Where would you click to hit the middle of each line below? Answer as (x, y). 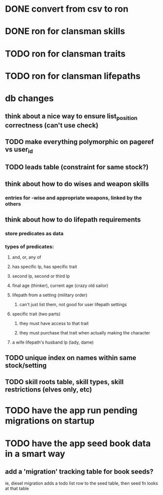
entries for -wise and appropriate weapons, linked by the (73, 198)
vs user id (19, 150)
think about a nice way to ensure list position (71, 117)
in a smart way (35, 454)
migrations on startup (50, 421)
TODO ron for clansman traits (65, 53)
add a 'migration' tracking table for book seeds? (79, 471)
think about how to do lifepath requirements (73, 220)
